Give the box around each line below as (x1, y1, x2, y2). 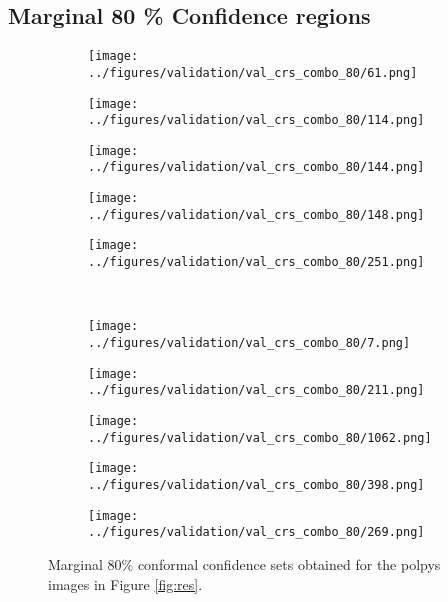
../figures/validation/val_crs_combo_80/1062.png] (88, 430, 432, 445)
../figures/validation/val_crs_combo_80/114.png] (88, 113, 425, 128)
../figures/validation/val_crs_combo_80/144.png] (88, 160, 425, 175)
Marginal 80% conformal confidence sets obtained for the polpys (48, 553, 441, 574)
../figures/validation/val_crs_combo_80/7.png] (88, 336, 411, 351)
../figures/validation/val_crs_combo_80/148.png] (88, 207, 425, 222)
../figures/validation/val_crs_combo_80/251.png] (88, 255, 425, 270)
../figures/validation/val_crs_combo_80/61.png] (88, 65, 418, 80)
